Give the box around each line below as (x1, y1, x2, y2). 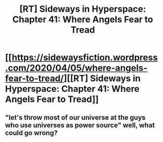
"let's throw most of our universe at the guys (5, 113, 146, 121)
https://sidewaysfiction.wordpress (11, 52, 158, 63)
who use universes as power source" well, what (5, 121, 155, 129)
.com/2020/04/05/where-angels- (5, 62, 148, 74)
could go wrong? (5, 129, 58, 137)
